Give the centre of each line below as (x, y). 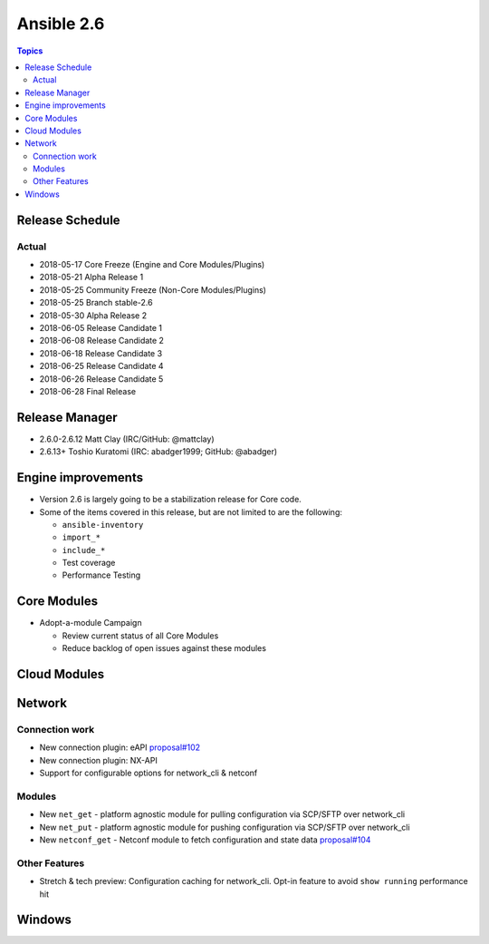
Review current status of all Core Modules (140, 636)
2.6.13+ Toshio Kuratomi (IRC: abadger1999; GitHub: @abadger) (158, 452)
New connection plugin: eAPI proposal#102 (120, 747)
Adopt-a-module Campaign (91, 623)
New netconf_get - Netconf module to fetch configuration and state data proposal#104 (205, 840)
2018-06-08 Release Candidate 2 (102, 341)
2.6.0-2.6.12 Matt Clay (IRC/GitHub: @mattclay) (127, 439)
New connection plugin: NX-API (98, 760)
